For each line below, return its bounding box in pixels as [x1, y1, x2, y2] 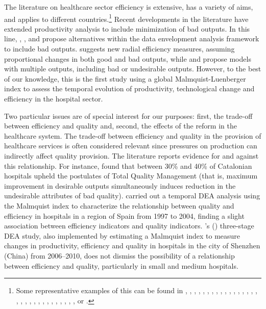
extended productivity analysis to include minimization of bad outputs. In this [4, 23, 250, 34]
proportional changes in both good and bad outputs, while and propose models [4, 53, 251, 64]
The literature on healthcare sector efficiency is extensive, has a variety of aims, [4, 2, 253, 12]
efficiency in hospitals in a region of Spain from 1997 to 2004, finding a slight [4, 210, 245, 221]
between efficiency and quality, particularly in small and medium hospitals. [4, 260, 238, 271]
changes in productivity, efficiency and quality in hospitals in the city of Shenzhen [4, 240, 260, 251]
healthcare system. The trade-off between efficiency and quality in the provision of [4, 130, 261, 141]
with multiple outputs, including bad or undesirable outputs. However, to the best [4, 63, 261, 74]
